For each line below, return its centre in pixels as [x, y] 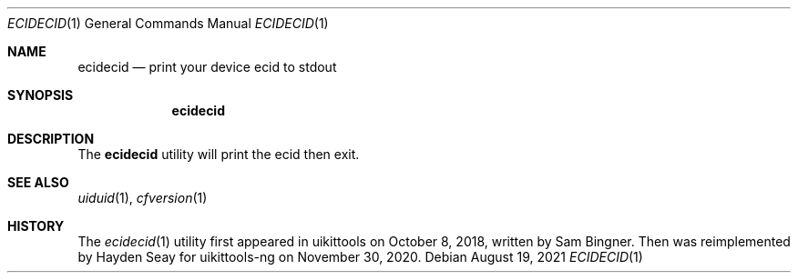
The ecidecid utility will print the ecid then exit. [219, 154]
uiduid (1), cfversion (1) [143, 198]
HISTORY [36, 226]
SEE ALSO [38, 182]
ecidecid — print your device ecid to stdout [207, 67]
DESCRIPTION [51, 139]
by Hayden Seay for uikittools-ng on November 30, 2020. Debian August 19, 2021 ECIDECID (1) [360, 257]
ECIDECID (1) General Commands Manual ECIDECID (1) [168, 23]
